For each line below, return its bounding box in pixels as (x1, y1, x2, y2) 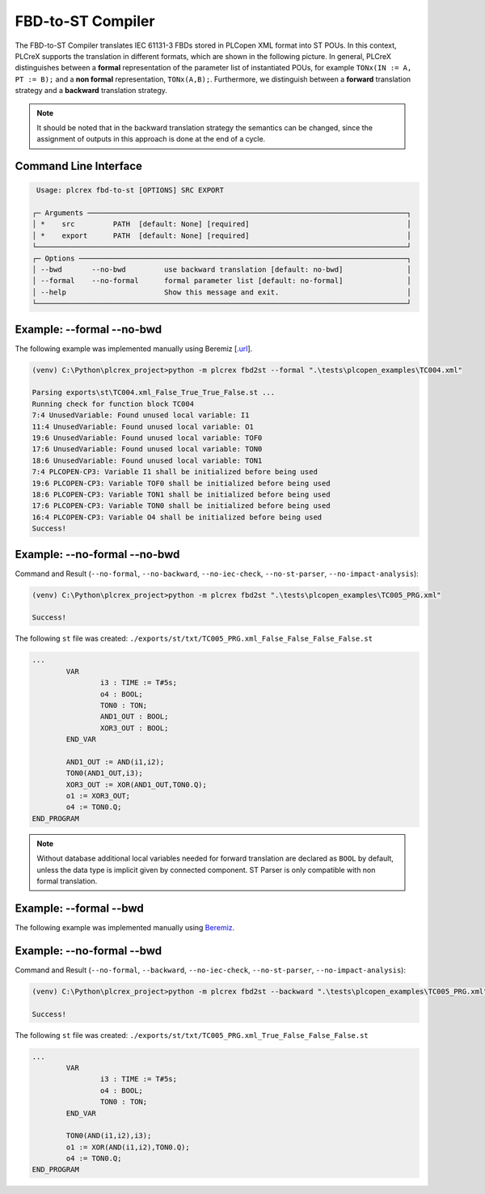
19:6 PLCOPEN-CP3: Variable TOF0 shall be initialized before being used (32, 478, 331, 488)
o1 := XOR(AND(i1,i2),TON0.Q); (65, 1142, 190, 1152)
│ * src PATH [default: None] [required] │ (32, 219, 411, 229)
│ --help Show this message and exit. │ (32, 287, 411, 297)
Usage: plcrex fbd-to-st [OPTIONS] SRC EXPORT (36, 186, 224, 195)
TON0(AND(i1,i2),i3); (65, 1131, 152, 1141)
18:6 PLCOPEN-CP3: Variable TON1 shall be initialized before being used (32, 489, 331, 499)
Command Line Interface (15, 159, 143, 173)
